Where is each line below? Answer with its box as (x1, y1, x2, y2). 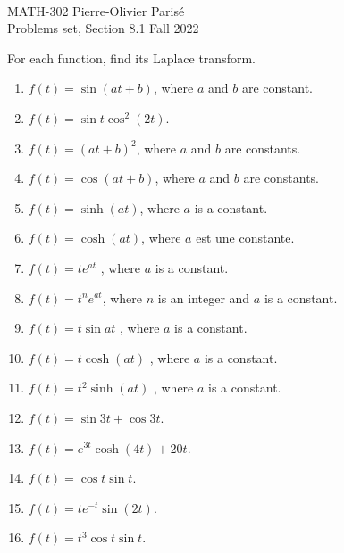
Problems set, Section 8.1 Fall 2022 (7, 19, 199, 37)
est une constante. (196, 228, 295, 247)
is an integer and (157, 288, 250, 307)
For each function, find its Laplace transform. (7, 48, 256, 67)
